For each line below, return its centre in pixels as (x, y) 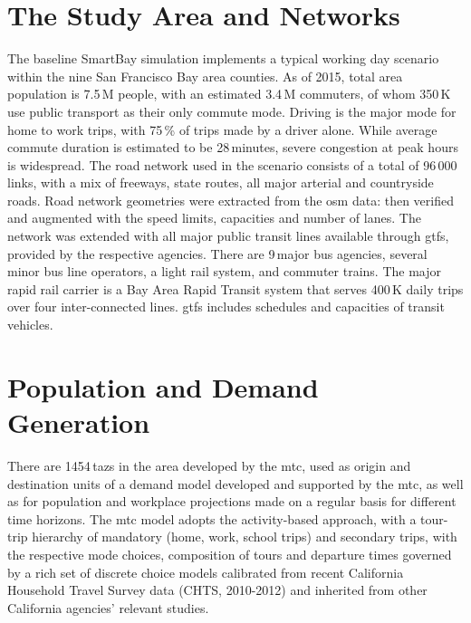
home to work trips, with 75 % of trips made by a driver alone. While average (222, 129)
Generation (79, 422)
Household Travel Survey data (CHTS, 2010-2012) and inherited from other (217, 590)
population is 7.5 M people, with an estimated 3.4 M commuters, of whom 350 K (229, 94)
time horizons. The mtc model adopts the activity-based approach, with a (212, 518)
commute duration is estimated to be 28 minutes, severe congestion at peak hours (233, 147)
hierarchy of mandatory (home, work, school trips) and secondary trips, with (245, 537)
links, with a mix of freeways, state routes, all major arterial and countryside (221, 182)
